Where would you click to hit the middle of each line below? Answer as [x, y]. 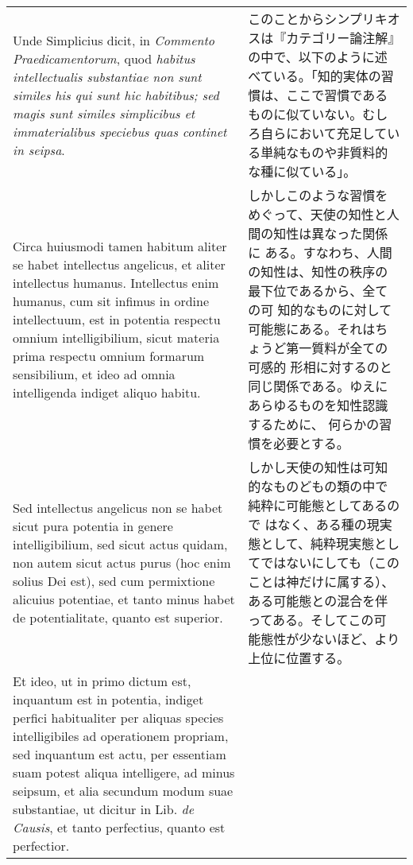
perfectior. [41, 846]
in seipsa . [39, 149]
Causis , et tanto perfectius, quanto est [119, 827]
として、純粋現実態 [318, 543]
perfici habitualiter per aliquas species [118, 718]
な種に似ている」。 [302, 171]
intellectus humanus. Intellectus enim [116, 282]
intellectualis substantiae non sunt [107, 76]
